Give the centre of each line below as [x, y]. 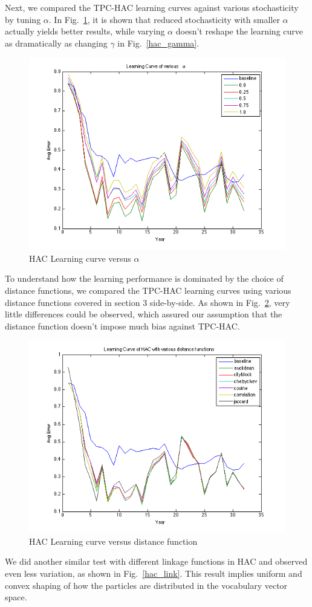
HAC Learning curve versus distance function [113, 541]
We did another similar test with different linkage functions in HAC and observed [156, 561]
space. [16, 597]
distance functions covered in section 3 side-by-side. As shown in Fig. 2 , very [148, 302]
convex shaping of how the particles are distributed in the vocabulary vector [146, 585]
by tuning [23, 19]
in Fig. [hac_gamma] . [158, 43]
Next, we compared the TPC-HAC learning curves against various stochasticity [152, 7]
